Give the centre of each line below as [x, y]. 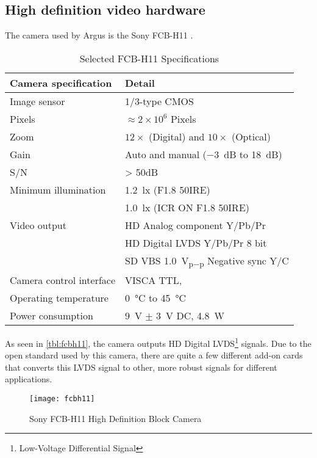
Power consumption [52, 315]
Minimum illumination [58, 189]
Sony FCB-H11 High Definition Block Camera [116, 418]
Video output [38, 225]
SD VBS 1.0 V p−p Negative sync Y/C [207, 261]
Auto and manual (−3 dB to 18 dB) [204, 154]
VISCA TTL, [154, 280]
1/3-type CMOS [159, 101]
